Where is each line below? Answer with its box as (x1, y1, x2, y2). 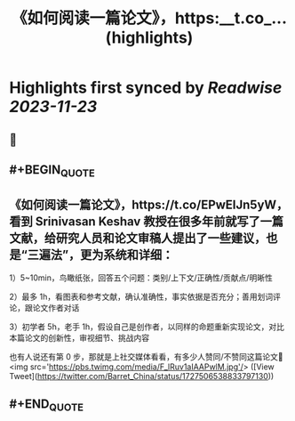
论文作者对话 (32, 302, 80, 312)
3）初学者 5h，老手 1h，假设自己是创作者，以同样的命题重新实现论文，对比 (9, 321, 285, 332)
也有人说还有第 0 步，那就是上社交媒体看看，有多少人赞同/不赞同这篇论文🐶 (9, 351, 283, 361)
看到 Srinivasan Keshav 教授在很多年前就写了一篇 (9, 214, 284, 229)
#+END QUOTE (9, 397, 84, 414)
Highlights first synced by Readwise (9, 77, 283, 98)
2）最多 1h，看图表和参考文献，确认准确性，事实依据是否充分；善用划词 (9, 291, 274, 302)
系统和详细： (103, 247, 174, 263)
